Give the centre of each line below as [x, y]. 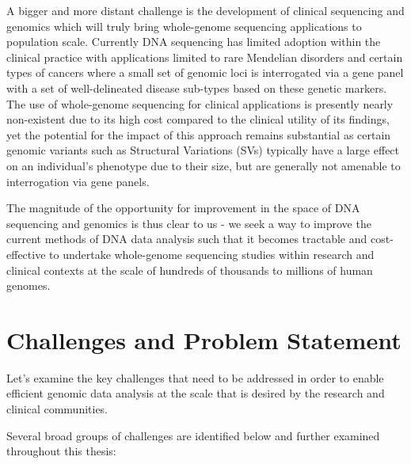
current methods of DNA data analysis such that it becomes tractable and [187, 239]
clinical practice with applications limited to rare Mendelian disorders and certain [205, 57]
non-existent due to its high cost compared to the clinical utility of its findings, [198, 119]
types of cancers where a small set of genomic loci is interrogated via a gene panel [205, 72]
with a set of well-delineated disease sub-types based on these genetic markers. [197, 87]
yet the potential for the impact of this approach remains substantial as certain [199, 134]
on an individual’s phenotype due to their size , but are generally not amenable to [204, 165]
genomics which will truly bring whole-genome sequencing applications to [184, 26]
